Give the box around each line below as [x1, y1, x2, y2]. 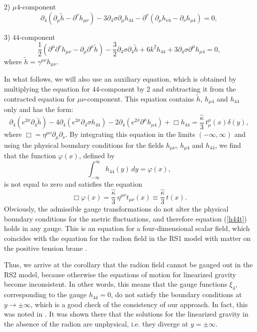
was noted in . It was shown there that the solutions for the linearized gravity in [4, 309, 249, 319]
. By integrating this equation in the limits [65, 129, 195, 139]
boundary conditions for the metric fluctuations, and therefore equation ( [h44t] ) [4, 213, 247, 223]
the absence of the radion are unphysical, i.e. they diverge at [4, 318, 188, 329]
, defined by [79, 150, 115, 161]
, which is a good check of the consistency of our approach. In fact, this [30, 299, 248, 309]
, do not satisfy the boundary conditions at [111, 289, 242, 300]
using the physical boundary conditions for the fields [4, 139, 164, 150]
